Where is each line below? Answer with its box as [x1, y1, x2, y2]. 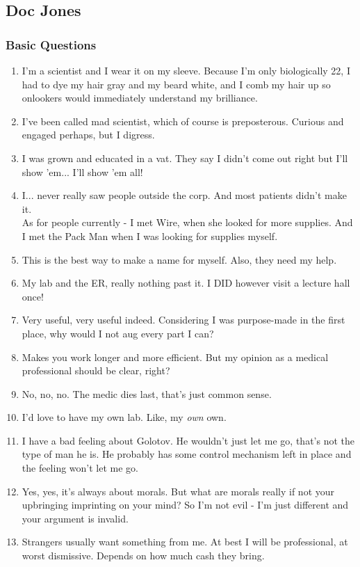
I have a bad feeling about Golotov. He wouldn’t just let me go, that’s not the [22, 433, 354, 447]
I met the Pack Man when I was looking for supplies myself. [22, 228, 278, 243]
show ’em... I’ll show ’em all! [22, 164, 143, 179]
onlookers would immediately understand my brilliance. [22, 90, 258, 105]
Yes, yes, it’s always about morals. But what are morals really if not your [22, 484, 335, 498]
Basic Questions [6, 35, 97, 53]
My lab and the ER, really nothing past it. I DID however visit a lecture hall [22, 275, 350, 290]
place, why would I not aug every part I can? [22, 326, 214, 340]
